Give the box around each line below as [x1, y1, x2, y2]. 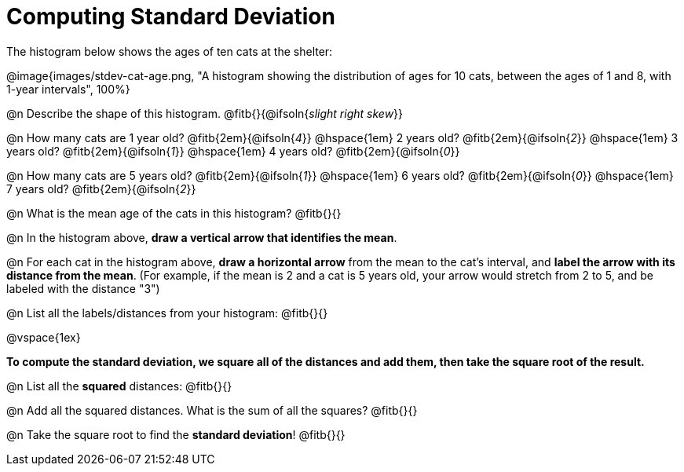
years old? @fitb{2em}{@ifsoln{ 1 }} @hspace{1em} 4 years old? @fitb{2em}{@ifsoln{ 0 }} [6, 144, 460, 158]
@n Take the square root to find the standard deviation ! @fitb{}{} [6, 427, 346, 441]
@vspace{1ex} [6, 330, 81, 344]
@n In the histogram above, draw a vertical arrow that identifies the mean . [6, 230, 397, 244]
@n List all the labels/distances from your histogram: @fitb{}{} [6, 306, 328, 320]
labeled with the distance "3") [6, 281, 160, 295]
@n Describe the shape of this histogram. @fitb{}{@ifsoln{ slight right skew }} [6, 106, 404, 120]
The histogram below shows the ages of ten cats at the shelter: [6, 44, 333, 58]
